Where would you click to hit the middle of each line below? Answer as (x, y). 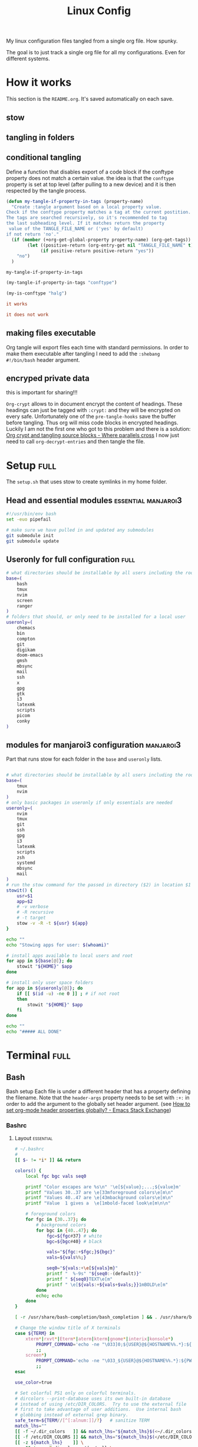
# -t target (31, 918)
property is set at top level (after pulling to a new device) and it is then (91, 184)
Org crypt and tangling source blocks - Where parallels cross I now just (93, 436)
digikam (26, 650)
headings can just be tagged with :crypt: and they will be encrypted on (93, 410)
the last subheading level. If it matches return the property (85, 223)
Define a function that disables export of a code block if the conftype (90, 172)
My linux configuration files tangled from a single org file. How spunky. (92, 41)
